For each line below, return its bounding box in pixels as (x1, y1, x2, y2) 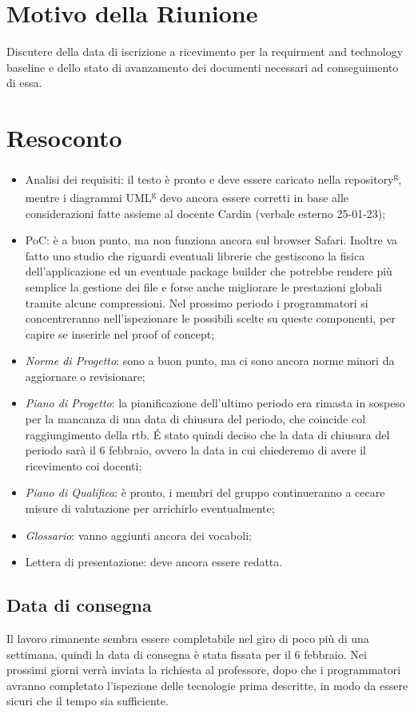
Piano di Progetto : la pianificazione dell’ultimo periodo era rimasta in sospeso (25, 395, 405, 411)
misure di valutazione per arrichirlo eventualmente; (25, 500, 275, 517)
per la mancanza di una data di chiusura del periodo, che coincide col (25, 411, 366, 427)
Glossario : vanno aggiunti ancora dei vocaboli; (25, 526, 252, 543)
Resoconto (6, 121, 122, 154)
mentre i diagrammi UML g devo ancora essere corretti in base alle (25, 187, 349, 205)
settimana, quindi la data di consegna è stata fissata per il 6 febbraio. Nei (6, 645, 367, 662)
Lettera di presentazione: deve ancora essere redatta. (25, 553, 283, 570)
